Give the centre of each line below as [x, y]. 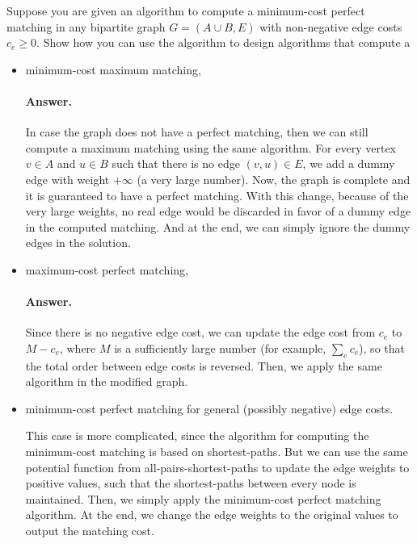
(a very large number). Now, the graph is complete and [274, 179]
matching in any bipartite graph [86, 26]
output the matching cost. [90, 531]
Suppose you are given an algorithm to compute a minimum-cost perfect [186, 10]
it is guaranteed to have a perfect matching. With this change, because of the [217, 195]
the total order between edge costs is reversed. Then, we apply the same [204, 365]
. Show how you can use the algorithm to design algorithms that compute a [223, 42]
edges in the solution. [78, 243]
